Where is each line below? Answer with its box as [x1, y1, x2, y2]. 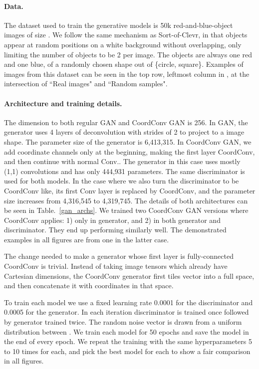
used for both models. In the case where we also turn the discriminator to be [4, 176, 239, 186]
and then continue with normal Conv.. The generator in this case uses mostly [4, 156, 241, 167]
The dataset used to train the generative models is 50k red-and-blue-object [4, 19, 233, 30]
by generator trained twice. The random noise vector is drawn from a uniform [4, 317, 242, 327]
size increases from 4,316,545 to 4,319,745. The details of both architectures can [4, 195, 248, 205]
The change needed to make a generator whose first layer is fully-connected [4, 251, 234, 261]
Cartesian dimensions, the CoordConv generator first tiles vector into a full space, [4, 270, 255, 281]
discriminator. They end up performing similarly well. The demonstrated [4, 224, 227, 235]
